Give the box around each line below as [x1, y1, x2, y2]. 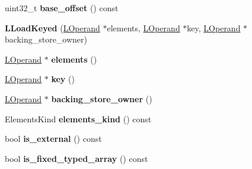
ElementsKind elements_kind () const [5, 112, 152, 125]
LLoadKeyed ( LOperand [5, 21, 100, 34]
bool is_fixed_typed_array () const [5, 152, 148, 164]
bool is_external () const [5, 132, 102, 145]
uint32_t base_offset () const [5, 2, 119, 14]
